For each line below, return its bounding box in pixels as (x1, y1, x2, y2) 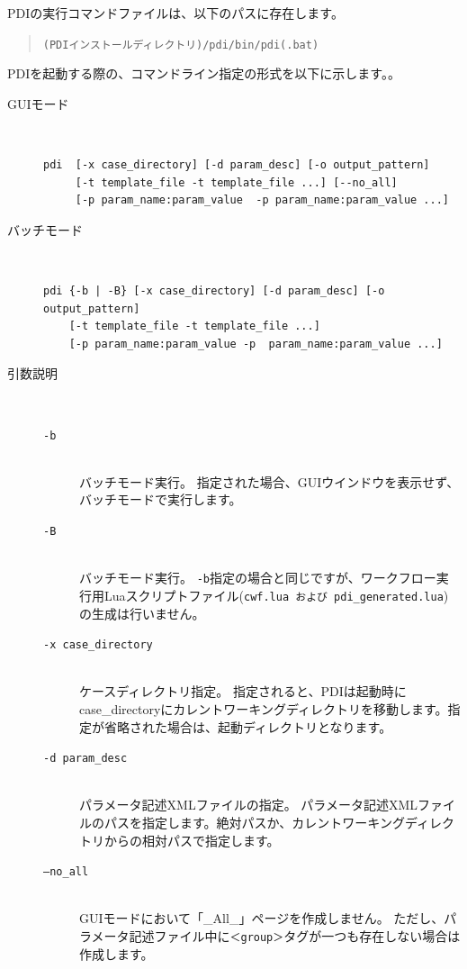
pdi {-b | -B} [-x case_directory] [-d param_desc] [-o (43, 285, 385, 297)
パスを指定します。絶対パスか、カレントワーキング (103, 813, 405, 832)
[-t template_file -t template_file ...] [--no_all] (75, 176, 398, 189)
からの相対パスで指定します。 (103, 830, 280, 849)
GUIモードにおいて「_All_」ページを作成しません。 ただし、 (79, 909, 445, 928)
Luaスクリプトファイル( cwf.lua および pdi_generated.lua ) (103, 585, 449, 604)
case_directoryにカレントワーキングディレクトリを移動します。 (79, 700, 448, 718)
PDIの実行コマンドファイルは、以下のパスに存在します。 (7, 4, 344, 22)
